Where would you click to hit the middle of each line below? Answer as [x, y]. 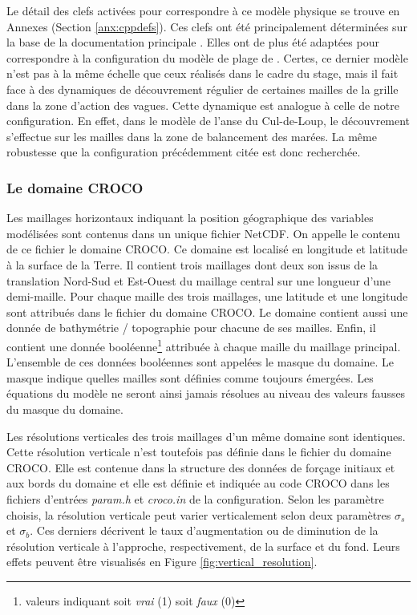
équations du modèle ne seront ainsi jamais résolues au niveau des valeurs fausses [206, 393]
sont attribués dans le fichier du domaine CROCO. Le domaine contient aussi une [207, 312]
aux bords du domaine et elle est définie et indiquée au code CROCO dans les [198, 483]
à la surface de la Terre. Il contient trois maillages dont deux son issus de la [192, 264]
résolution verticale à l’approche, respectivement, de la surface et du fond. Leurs [203, 546]
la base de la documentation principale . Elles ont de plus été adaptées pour [193, 42]
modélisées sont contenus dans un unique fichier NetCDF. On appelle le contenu [203, 233]
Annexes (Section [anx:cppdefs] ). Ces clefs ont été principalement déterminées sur [207, 26]
